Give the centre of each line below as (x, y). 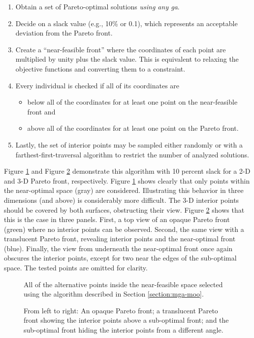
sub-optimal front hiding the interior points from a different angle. (124, 330)
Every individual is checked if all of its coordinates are (97, 85)
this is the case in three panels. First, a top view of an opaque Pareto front (117, 219)
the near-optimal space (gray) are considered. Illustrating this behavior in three (124, 190)
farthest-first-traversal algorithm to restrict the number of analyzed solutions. (132, 154)
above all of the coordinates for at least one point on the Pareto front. (133, 128)
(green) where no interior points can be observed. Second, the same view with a (124, 229)
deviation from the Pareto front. (64, 33)
